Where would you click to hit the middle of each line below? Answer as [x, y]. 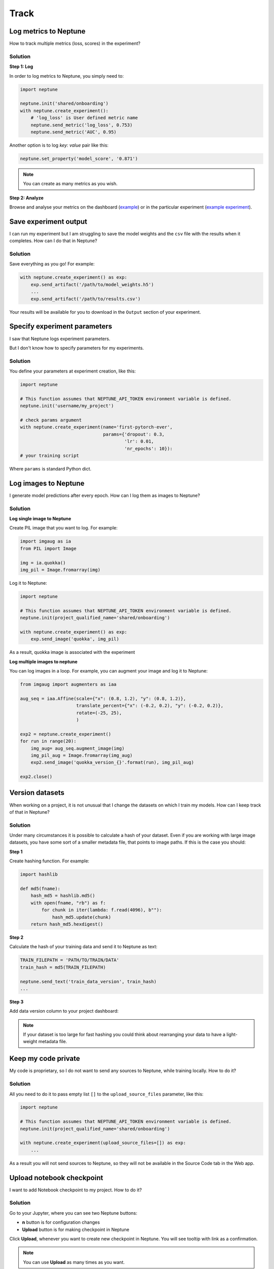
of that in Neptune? [30, 812]
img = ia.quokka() [43, 563]
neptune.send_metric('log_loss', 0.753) [82, 125]
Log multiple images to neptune [44, 661]
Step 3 [16, 1001]
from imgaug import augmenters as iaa [68, 684]
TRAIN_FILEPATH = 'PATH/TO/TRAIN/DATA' [70, 960]
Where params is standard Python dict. [50, 469]
